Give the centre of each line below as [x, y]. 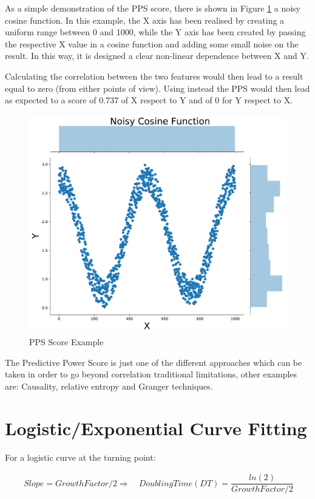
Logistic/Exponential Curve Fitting [156, 428]
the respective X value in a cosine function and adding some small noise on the [152, 43]
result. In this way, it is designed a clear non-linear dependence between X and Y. [157, 56]
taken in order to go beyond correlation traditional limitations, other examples [151, 374]
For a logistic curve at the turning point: [80, 457]
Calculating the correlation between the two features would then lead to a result [154, 76]
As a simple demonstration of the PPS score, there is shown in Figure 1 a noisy [153, 8]
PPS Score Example [66, 342]
